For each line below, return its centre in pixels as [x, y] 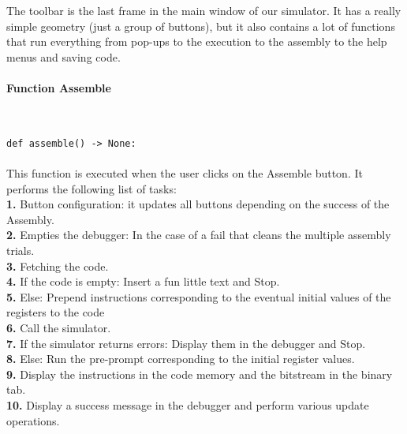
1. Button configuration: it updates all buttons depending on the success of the [198, 204]
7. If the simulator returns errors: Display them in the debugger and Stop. [186, 343]
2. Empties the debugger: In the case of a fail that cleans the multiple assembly [199, 235]
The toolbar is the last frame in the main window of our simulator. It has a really [204, 10]
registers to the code [56, 312]
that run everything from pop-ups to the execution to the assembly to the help [197, 41]
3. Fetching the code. [58, 266]
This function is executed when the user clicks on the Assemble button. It [185, 173]
